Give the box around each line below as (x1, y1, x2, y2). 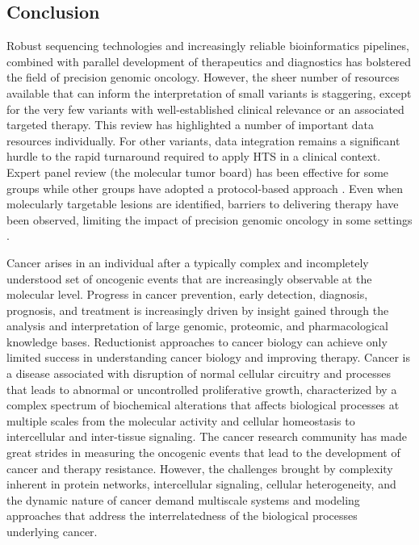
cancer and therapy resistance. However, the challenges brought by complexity (6, 459, 393, 476)
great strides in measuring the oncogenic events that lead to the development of (6, 444, 400, 461)
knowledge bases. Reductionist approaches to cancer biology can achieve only (6, 333, 388, 350)
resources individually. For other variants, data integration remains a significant (6, 132, 400, 149)
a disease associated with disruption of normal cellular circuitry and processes (6, 365, 392, 382)
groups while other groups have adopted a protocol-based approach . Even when (6, 179, 404, 196)
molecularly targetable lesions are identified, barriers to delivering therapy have (6, 195, 399, 212)
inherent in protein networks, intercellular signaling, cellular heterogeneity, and (6, 476, 396, 493)
